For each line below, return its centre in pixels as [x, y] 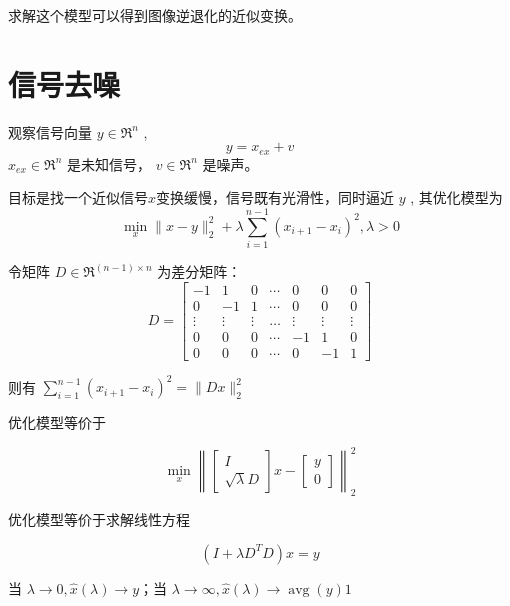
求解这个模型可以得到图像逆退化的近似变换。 [155, 15]
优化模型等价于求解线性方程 [99, 519]
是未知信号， [109, 163]
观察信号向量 [50, 131]
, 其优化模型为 [456, 197]
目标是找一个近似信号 [78, 197]
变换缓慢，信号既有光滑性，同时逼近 [275, 197]
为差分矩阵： [199, 271]
